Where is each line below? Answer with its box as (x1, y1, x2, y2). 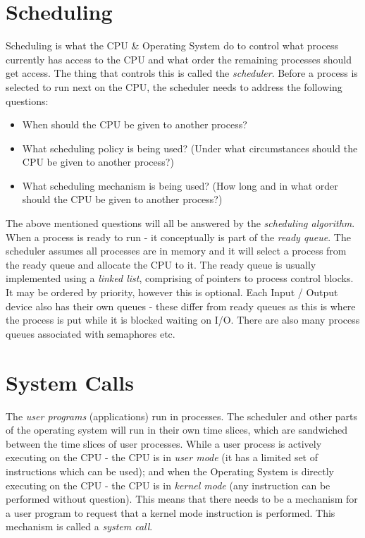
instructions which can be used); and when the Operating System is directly (6, 463, 335, 478)
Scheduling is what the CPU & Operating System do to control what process (6, 38, 338, 53)
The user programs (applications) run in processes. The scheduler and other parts (6, 408, 358, 423)
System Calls (6, 367, 134, 396)
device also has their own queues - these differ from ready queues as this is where (6, 298, 356, 313)
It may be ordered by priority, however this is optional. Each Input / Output (6, 285, 338, 300)
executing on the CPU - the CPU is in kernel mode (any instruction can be (6, 477, 330, 492)
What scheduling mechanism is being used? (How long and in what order (22, 178, 338, 192)
